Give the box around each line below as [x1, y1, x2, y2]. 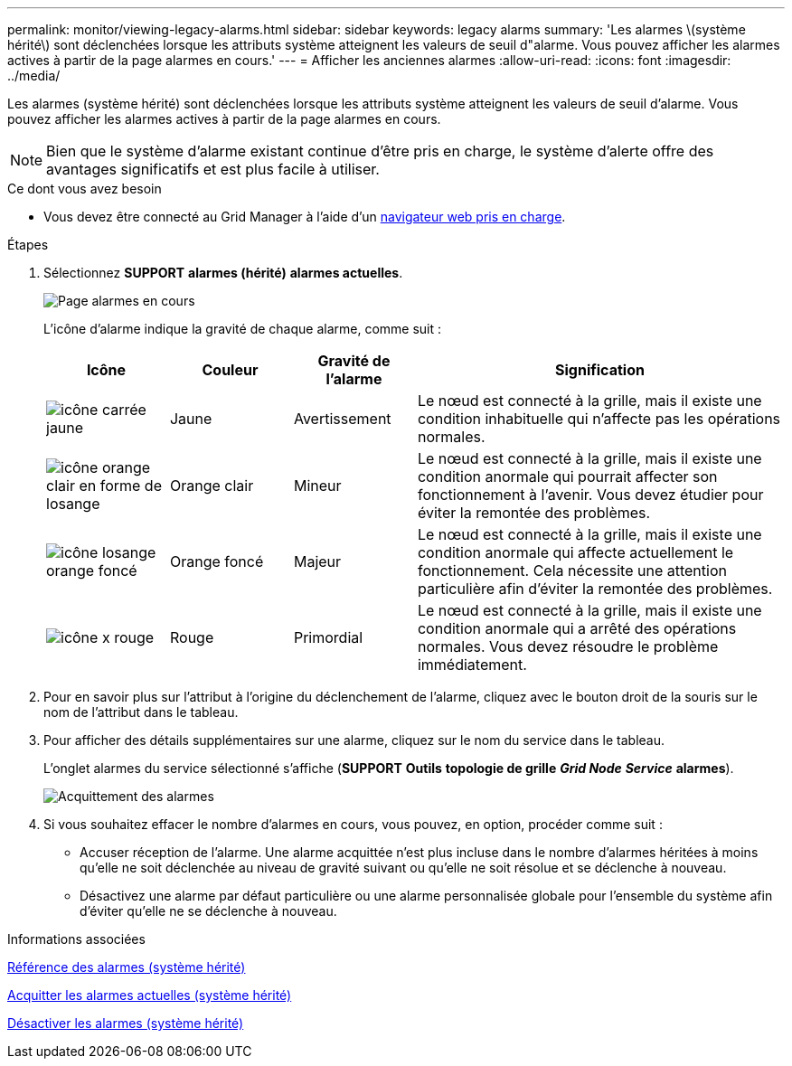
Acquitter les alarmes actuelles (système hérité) [7, 987, 292, 1003]
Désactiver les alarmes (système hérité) [7, 1015, 244, 1031]
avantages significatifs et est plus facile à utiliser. [46, 160, 380, 178]
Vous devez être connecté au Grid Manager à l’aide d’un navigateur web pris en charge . [43, 209, 566, 224]
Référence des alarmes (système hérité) [7, 959, 246, 975]
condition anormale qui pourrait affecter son [417, 467, 718, 486]
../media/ [7, 68, 61, 83]
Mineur [293, 476, 342, 495]
